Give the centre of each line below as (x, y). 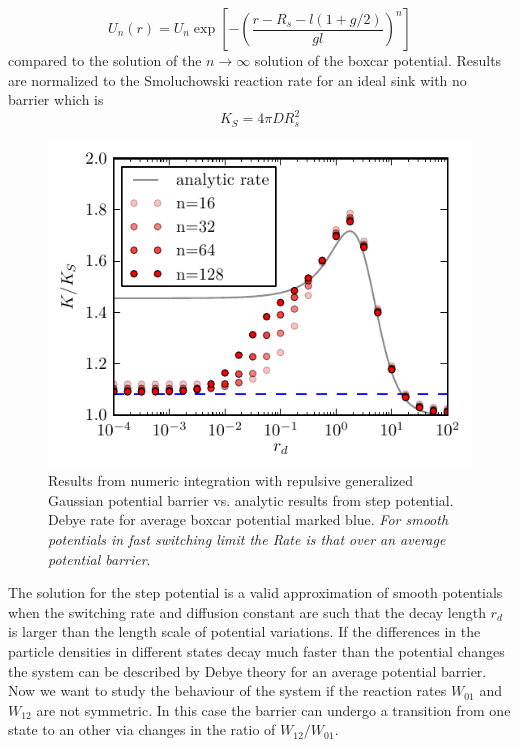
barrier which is (56, 99)
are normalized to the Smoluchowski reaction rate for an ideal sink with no (237, 79)
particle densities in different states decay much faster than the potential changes (256, 650)
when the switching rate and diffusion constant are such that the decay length (247, 611)
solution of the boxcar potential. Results (378, 60)
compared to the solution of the (105, 60)
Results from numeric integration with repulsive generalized (231, 480)
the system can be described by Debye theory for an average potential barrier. (247, 670)
